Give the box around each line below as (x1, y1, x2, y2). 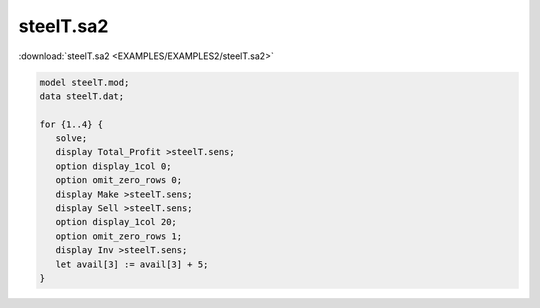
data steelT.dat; (39, 90, 125, 102)
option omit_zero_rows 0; (55, 175, 183, 186)
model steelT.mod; (39, 76, 130, 88)
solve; (55, 133, 88, 144)
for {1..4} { (39, 118, 104, 130)
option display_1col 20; (55, 216, 177, 228)
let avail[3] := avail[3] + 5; (55, 258, 209, 270)
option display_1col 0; (55, 160, 172, 172)
